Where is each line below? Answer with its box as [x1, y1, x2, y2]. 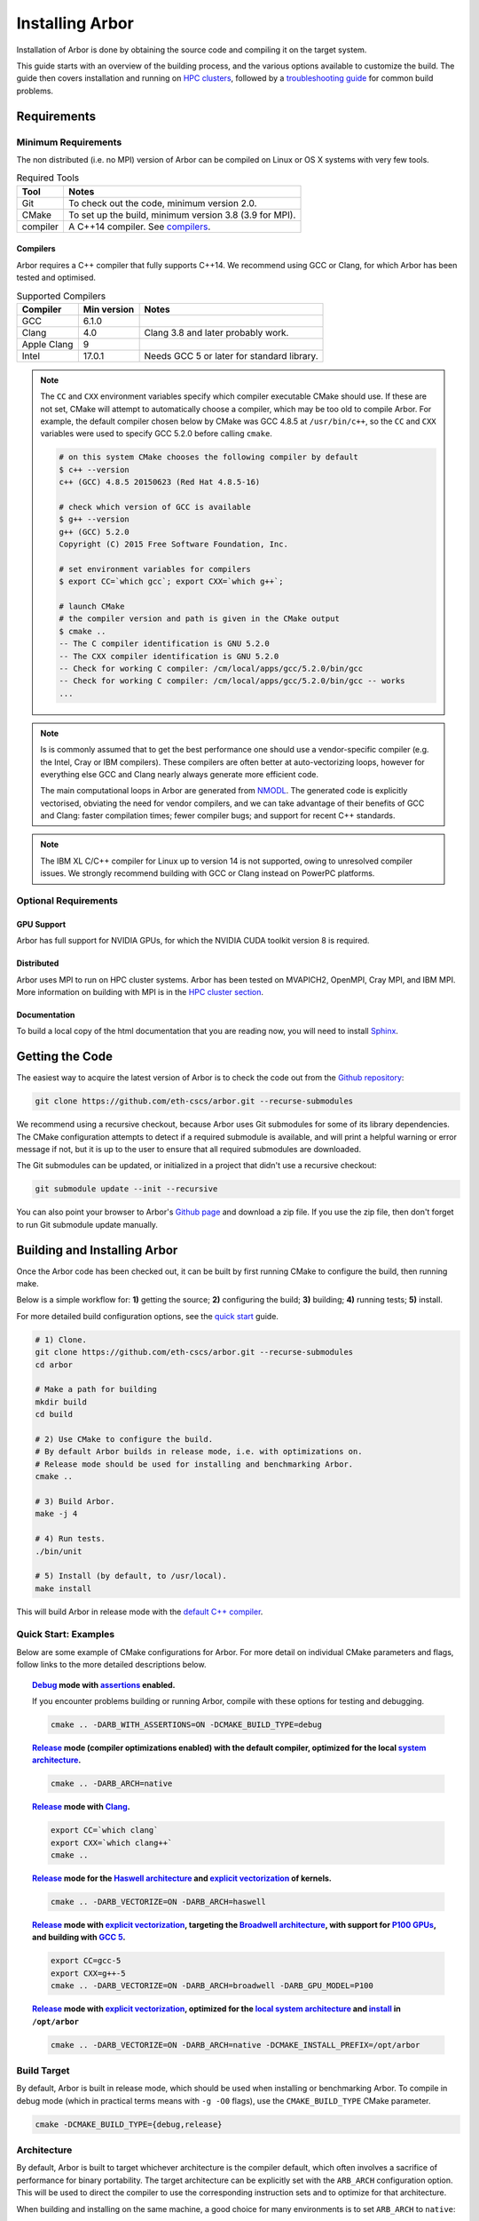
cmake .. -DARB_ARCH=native [50, 1779, 173, 1789]
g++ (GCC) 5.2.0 [59, 527, 130, 537]
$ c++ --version [59, 465, 130, 474]
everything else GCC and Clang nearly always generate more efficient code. [40, 768, 319, 779]
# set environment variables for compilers [59, 564, 252, 574]
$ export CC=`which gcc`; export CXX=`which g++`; [59, 577, 284, 586]
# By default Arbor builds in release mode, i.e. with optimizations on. [35, 1446, 363, 1457]
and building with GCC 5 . [32, 1932, 126, 1943]
